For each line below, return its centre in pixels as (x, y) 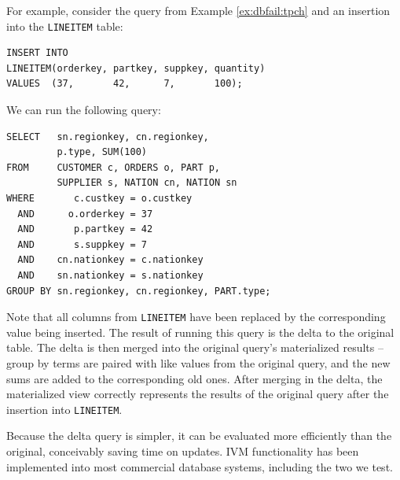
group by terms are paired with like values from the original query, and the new (198, 363)
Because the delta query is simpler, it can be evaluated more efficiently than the (199, 436)
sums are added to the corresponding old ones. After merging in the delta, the (194, 378)
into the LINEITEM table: (65, 26)
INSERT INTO (37, 53)
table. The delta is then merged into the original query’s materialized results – (195, 347)
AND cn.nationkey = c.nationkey (110, 260)
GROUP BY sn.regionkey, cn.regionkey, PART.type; (139, 291)
